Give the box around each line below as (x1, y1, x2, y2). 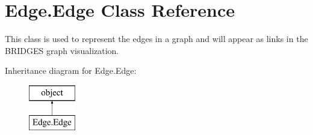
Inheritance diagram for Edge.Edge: (5, 64, 137, 77)
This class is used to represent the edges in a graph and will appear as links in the (5, 32, 308, 45)
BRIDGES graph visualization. (5, 44, 119, 56)
